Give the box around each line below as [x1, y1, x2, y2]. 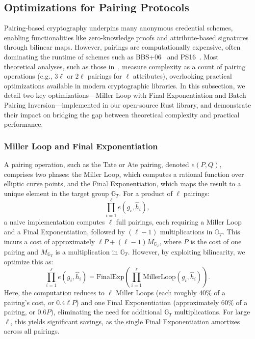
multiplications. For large [174, 307, 250, 317]
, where [159, 236, 181, 246]
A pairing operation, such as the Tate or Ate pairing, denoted [4, 159, 189, 169]
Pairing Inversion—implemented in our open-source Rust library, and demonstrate [4, 99, 251, 110]
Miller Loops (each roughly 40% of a [116, 287, 226, 297]
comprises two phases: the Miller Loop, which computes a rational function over [4, 169, 244, 179]
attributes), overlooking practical [133, 71, 232, 81]
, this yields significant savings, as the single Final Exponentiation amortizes [10, 316, 240, 326]
